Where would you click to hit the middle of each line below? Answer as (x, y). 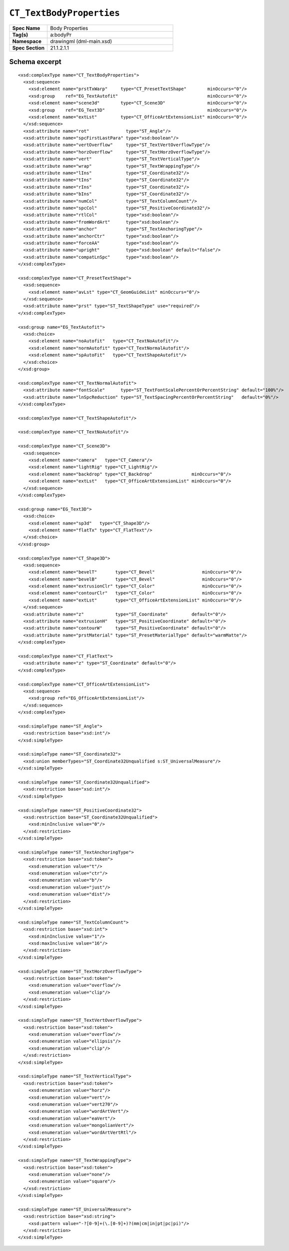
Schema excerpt (35, 62)
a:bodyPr (61, 35)
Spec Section (28, 48)
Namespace (27, 41)
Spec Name (26, 28)
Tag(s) (20, 35)
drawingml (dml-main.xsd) (81, 41)
